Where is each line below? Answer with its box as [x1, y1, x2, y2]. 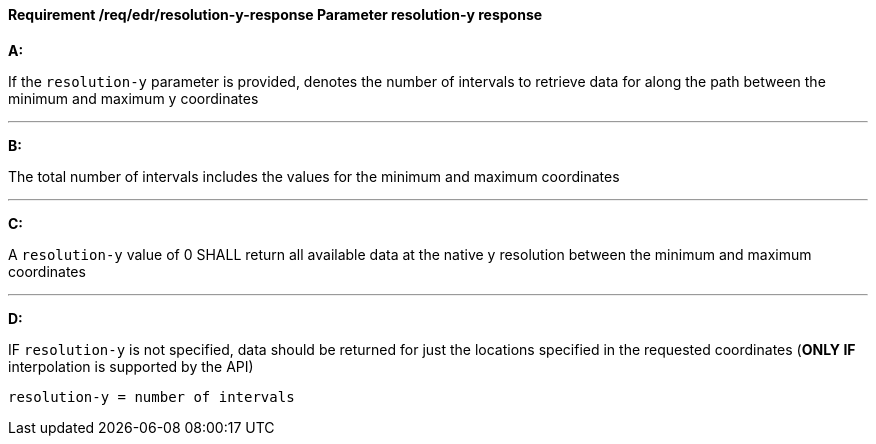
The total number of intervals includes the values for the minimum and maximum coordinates [8, 167, 620, 185]
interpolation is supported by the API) [8, 357, 254, 375]
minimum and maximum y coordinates [8, 89, 259, 107]
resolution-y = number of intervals [8, 388, 295, 405]
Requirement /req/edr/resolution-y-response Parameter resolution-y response [8, 6, 543, 23]
